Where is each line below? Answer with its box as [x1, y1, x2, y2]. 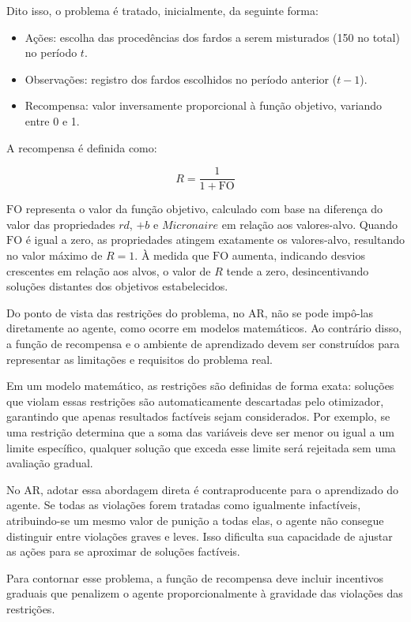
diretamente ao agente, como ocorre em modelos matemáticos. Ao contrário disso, [6, 320, 402, 336]
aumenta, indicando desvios [232, 247, 365, 263]
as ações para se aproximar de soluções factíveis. [6, 543, 240, 560]
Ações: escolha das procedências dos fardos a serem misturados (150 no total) [25, 28, 400, 45]
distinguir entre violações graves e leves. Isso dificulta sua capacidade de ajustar [6, 527, 393, 544]
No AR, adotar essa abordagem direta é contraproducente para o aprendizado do [6, 481, 399, 497]
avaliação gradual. [6, 455, 93, 471]
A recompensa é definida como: [6, 139, 157, 155]
